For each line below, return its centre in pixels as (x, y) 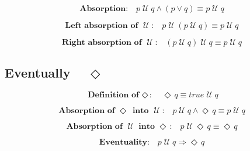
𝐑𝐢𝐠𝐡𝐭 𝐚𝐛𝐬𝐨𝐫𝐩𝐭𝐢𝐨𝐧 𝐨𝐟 (102, 43)
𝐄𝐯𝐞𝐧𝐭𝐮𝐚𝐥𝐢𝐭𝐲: (124, 143)
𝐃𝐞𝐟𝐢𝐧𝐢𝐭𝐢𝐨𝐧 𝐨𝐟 (114, 95)
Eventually (38, 73)
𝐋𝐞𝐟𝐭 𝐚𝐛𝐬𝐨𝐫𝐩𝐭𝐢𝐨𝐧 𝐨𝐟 (102, 26)
